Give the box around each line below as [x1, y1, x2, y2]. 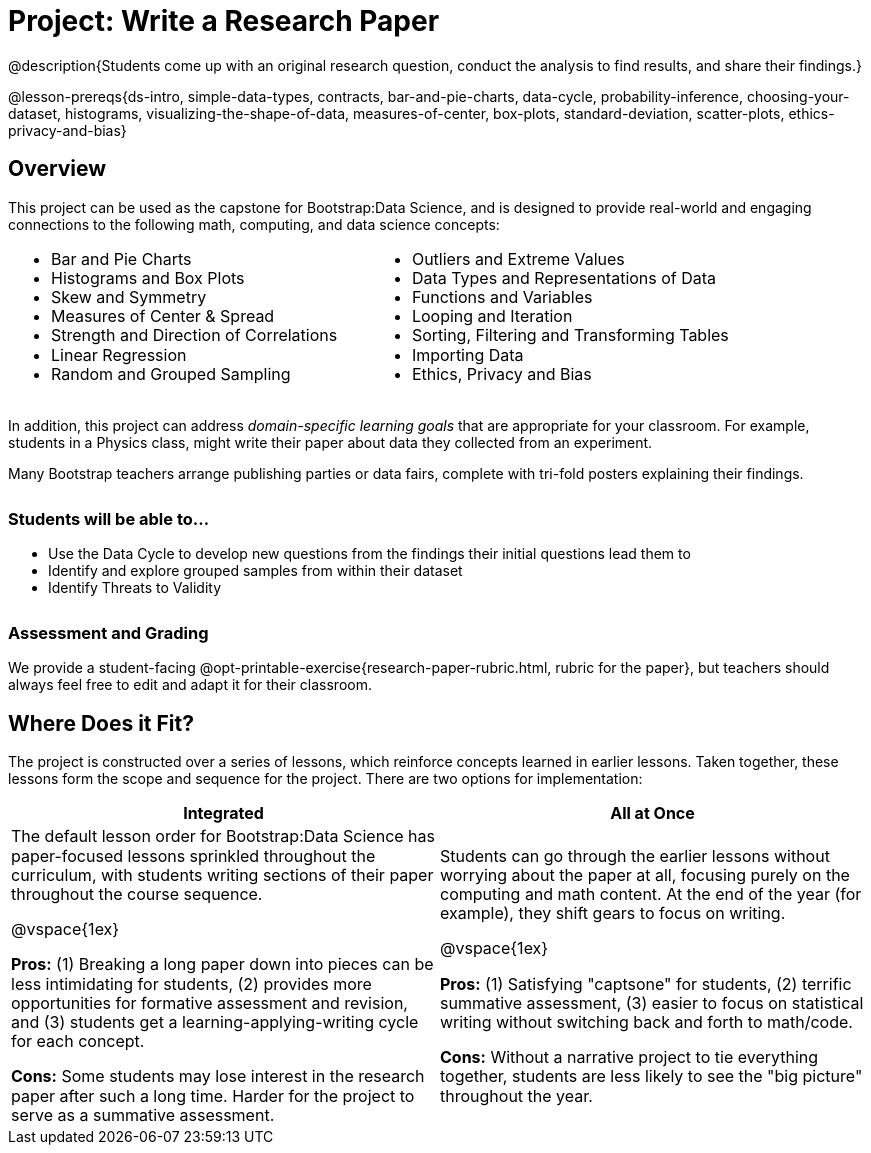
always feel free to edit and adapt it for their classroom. [8, 676, 372, 694]
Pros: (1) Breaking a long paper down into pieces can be [11, 954, 434, 975]
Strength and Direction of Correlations [51, 325, 338, 346]
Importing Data [411, 344, 524, 365]
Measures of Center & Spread [51, 306, 275, 327]
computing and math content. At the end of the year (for [440, 884, 862, 905]
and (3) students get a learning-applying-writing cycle [11, 1012, 419, 1033]
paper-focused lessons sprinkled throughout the [11, 845, 376, 866]
